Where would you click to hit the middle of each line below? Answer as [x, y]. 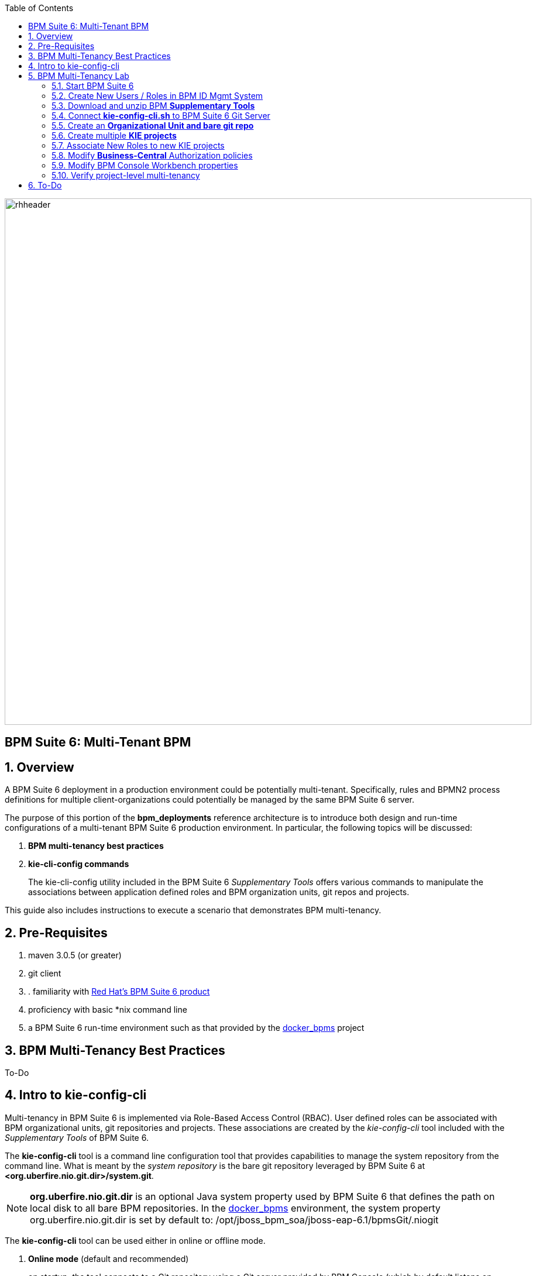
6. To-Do [45, 185]
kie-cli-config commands [79, 864]
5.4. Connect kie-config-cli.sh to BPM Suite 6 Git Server [161, 116]
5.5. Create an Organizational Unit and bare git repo [153, 125]
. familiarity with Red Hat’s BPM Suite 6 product [119, 992]
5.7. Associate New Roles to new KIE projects [138, 145]
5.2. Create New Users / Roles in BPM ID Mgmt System [157, 96]
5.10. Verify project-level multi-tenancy [126, 175]
